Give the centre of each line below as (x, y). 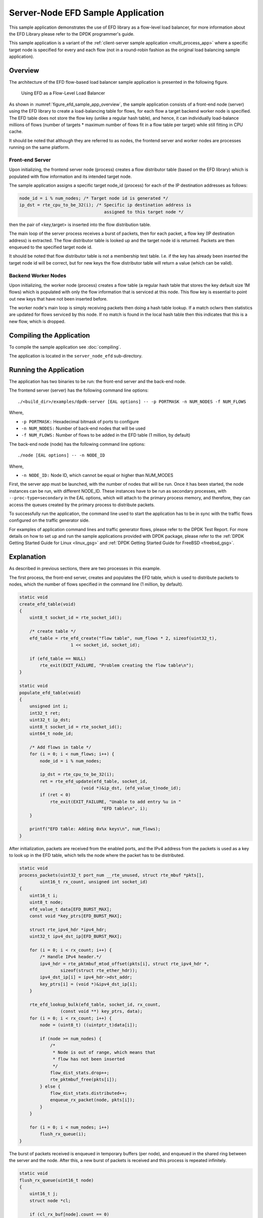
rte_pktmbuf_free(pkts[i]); (83, 1080)
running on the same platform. (39, 147)
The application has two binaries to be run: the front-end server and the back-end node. (97, 381)
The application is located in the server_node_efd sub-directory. (76, 356)
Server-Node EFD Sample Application (86, 13)
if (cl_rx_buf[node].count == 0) (69, 1214)
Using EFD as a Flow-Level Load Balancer (63, 93)
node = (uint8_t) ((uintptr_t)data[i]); (89, 1025)
